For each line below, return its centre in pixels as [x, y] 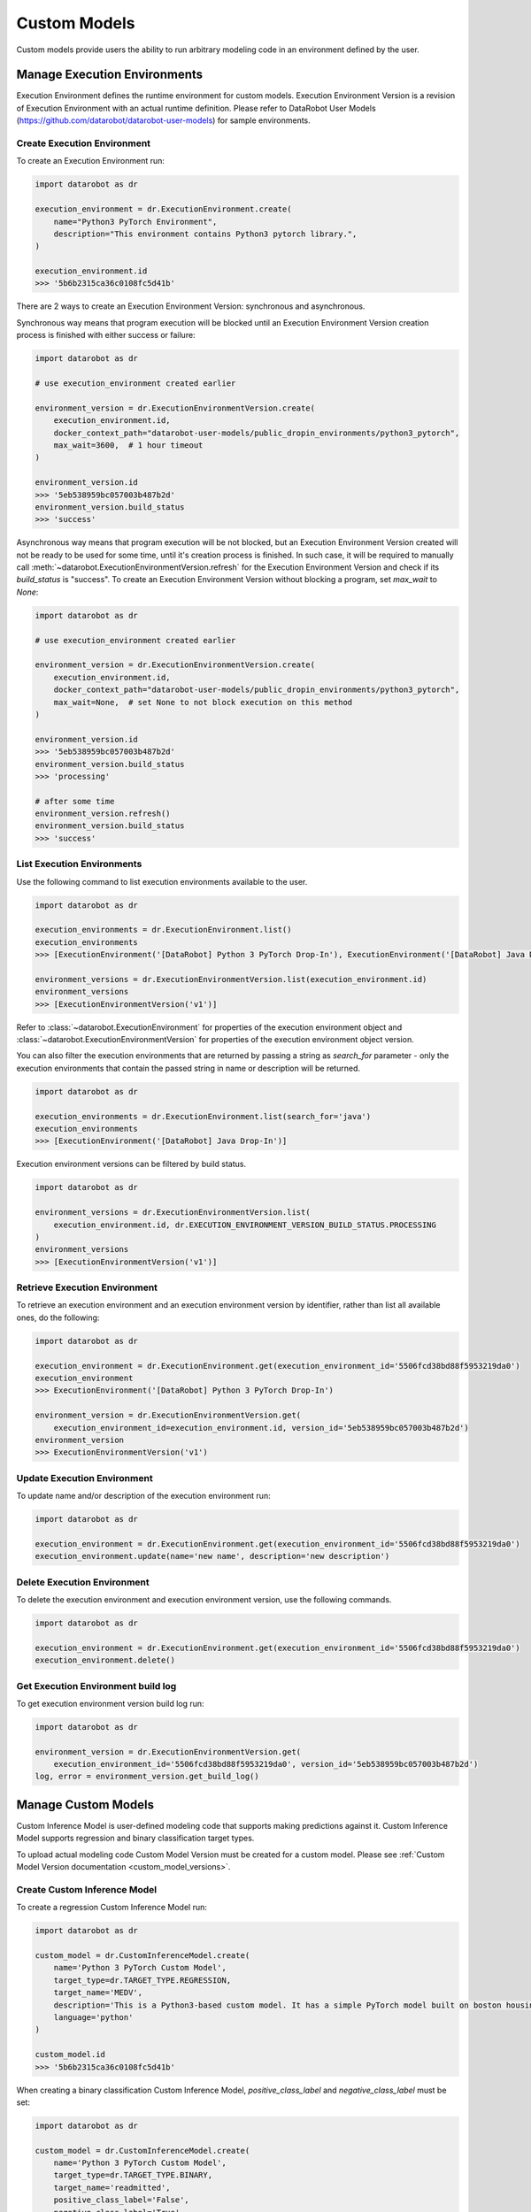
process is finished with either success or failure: [106, 335]
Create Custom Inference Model [87, 1889]
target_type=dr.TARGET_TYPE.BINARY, [133, 2175]
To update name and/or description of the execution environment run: [143, 1496]
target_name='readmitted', [112, 2187]
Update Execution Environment [85, 1478]
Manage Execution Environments [110, 75]
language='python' [93, 2017]
